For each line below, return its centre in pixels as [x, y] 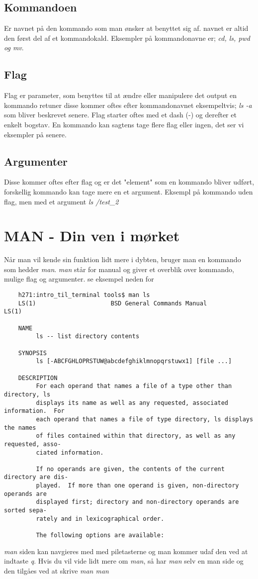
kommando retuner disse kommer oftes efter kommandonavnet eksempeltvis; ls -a [128, 105]
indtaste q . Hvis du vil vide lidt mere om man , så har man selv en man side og [124, 561]
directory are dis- [36, 477]
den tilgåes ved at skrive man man [56, 570]
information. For [34, 411]
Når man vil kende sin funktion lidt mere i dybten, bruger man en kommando [123, 259]
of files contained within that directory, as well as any [136, 436]
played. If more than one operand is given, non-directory [137, 486]
